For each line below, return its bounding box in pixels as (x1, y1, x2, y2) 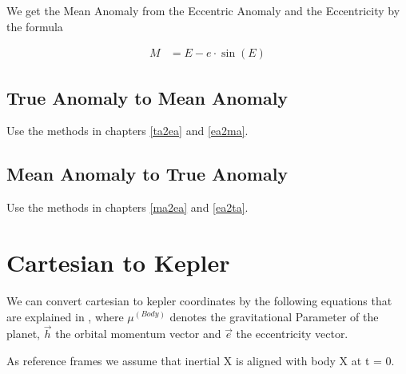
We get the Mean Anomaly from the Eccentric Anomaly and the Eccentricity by (6, 2, 400, 18)
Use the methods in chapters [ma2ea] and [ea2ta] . (6, 199, 249, 216)
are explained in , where (6, 308, 124, 324)
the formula (6, 18, 63, 34)
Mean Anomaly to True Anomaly (6, 161, 289, 186)
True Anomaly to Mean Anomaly (6, 85, 289, 109)
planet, (6, 325, 41, 342)
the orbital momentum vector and (55, 325, 221, 342)
